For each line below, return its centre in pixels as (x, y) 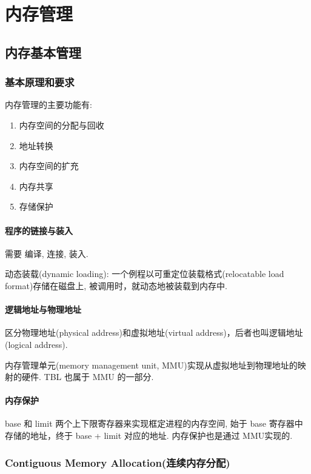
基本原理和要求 (40, 82)
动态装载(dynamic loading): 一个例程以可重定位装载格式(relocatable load (145, 274)
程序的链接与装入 (39, 230)
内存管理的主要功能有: (48, 105)
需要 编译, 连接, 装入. (47, 253)
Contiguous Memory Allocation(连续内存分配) (118, 462)
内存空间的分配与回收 (62, 125)
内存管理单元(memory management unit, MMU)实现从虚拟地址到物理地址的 (151, 365)
